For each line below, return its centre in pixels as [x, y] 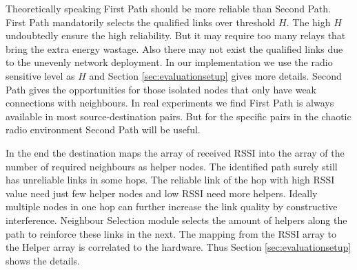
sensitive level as [40, 75]
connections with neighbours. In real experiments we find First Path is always [170, 103]
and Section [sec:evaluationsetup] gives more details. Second [215, 75]
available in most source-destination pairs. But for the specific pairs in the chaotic [178, 116]
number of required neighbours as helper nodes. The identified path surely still [172, 166]
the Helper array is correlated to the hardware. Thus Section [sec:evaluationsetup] [178, 247]
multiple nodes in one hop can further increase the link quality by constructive [172, 206]
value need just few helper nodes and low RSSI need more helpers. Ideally [162, 193]
